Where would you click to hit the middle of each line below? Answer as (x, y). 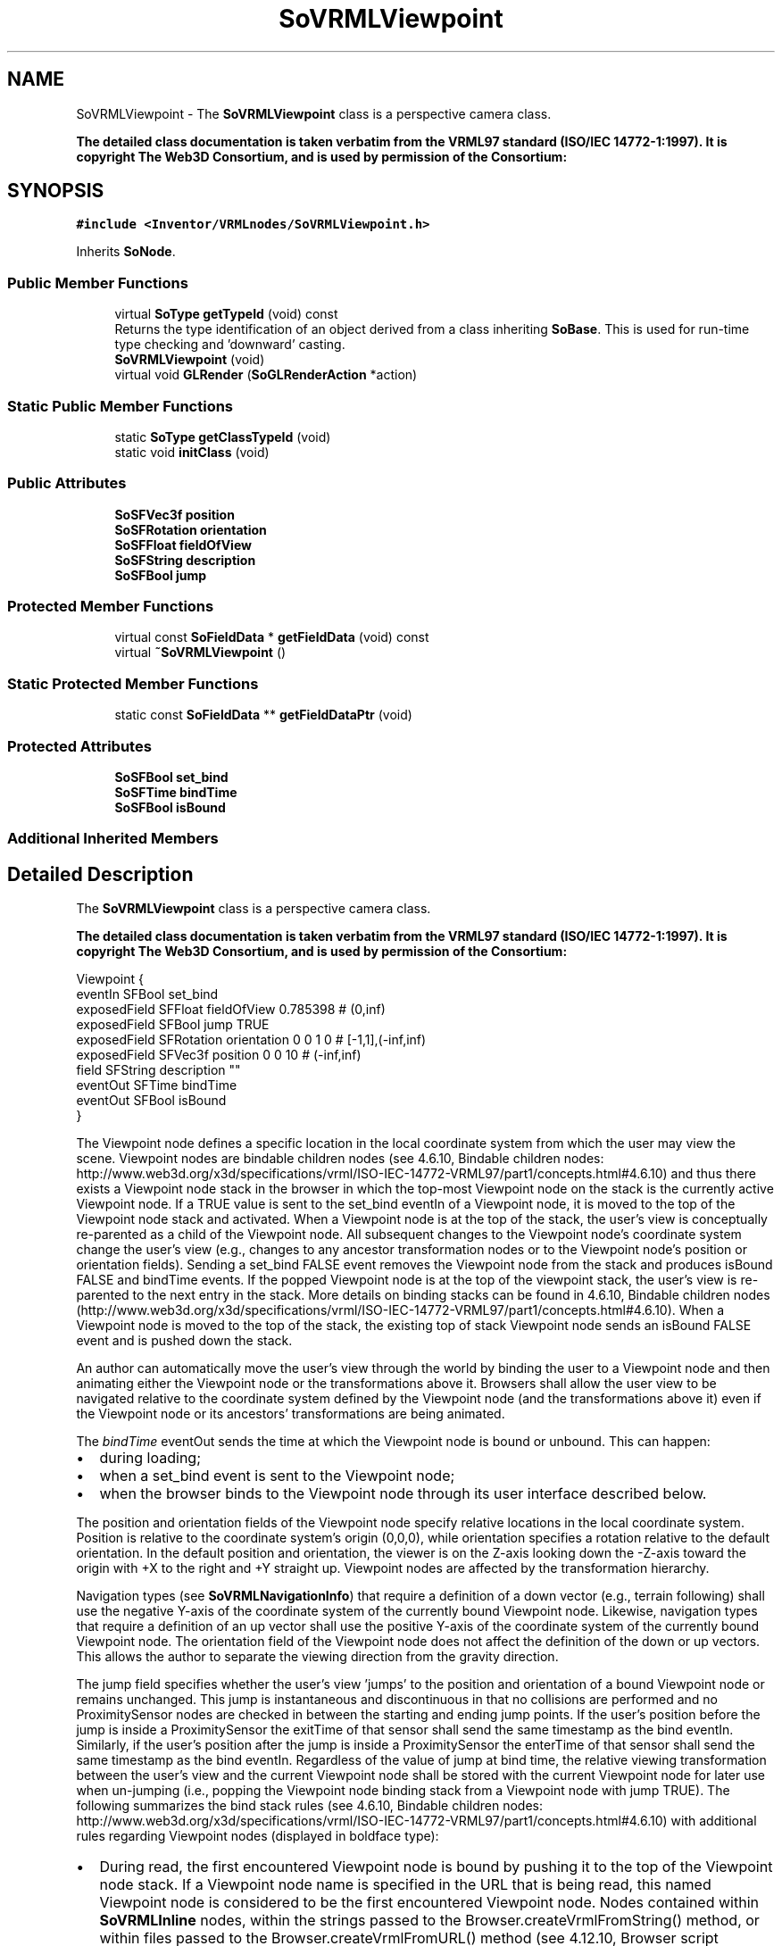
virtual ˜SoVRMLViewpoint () (200, 653)
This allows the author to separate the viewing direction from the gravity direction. (317, 1657)
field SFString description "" (158, 1070)
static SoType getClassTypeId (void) (223, 437)
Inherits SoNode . (126, 252)
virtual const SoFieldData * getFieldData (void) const (272, 637)
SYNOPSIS (56, 191)
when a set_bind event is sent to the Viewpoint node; (277, 1476)
